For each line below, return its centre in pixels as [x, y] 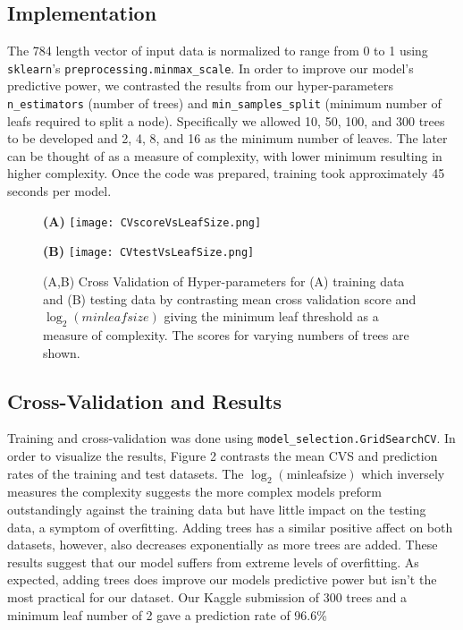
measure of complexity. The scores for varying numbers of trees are [226, 334]
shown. [62, 352]
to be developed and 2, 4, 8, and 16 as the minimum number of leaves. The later [227, 138]
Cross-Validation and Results [145, 400]
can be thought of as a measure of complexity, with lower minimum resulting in [225, 155]
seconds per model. [59, 191]
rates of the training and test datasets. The [126, 473]
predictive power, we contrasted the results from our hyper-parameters [200, 85]
